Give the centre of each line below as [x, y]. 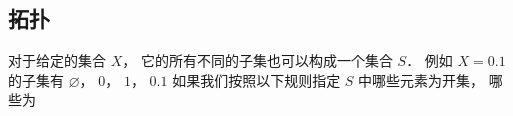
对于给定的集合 [57, 60]
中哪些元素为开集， [421, 79]
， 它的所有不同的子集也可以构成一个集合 [257, 60]
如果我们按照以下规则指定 [256, 79]
